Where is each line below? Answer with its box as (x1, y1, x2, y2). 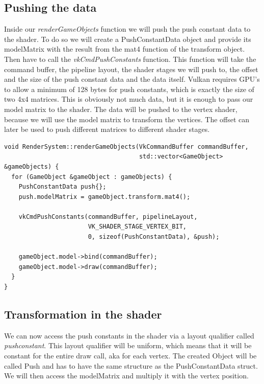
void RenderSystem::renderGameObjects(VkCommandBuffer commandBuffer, (4, 143, 249, 150)
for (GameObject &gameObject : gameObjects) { (11, 173, 172, 180)
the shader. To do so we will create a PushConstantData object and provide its (4, 33, 251, 44)
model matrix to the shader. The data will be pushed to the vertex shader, (4, 103, 237, 114)
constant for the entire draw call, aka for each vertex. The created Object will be (4, 350, 257, 361)
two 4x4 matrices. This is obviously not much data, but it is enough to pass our (4, 94, 253, 104)
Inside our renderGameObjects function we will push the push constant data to (4, 24, 251, 34)
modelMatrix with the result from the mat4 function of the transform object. (4, 43, 245, 54)
